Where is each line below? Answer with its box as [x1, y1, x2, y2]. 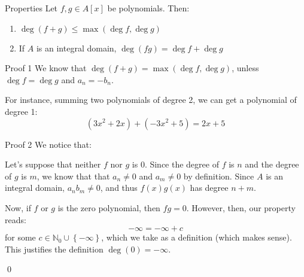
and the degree [245, 158, 299, 171]
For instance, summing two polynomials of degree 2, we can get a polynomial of [5, 93, 297, 106]
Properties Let [5, 2, 58, 14]
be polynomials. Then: [107, 2, 190, 14]
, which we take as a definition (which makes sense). [101, 231, 292, 243]
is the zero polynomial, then [57, 201, 160, 214]
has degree [190, 181, 229, 194]
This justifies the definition [5, 242, 104, 255]
